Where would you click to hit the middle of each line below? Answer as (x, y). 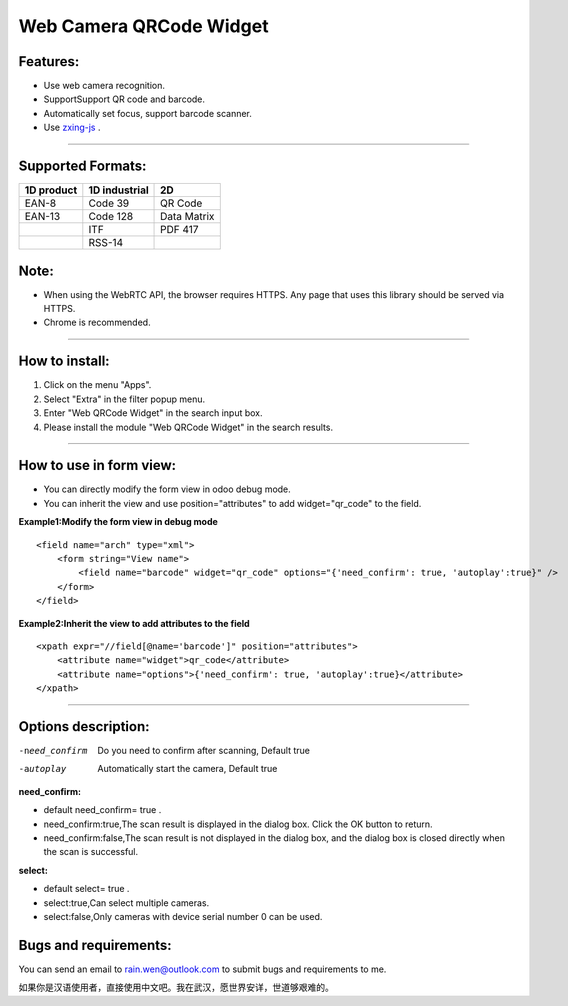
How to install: (64, 361)
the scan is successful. (91, 852)
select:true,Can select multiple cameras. (126, 902)
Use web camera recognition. (104, 86)
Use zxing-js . (72, 127)
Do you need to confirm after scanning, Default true (203, 751)
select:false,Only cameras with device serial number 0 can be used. (183, 916)
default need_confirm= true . (102, 810)
